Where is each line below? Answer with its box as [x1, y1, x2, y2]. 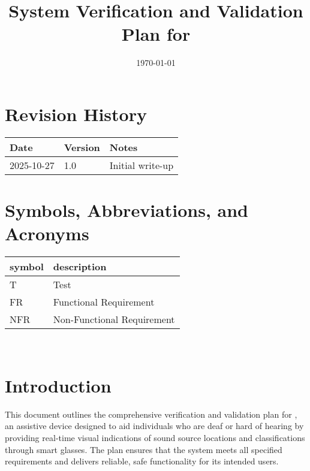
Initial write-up [109, 158, 174, 172]
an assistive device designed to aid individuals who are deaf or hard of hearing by [5, 419, 304, 432]
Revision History [5, 101, 147, 126]
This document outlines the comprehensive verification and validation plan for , [5, 407, 297, 420]
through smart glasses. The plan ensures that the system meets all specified [5, 443, 282, 455]
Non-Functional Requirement [53, 312, 175, 327]
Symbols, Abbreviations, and [5, 198, 248, 222]
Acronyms [5, 221, 89, 246]
